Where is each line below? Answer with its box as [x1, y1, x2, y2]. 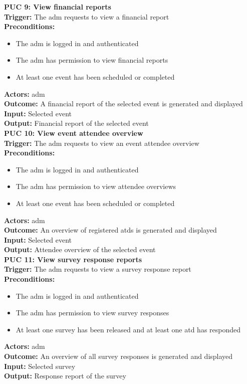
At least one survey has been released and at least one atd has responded [16, 324, 241, 334]
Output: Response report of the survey [4, 370, 126, 381]
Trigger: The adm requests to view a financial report [4, 11, 169, 22]
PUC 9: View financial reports [4, 2, 111, 12]
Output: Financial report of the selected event [4, 118, 149, 128]
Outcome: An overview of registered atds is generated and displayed [4, 225, 217, 235]
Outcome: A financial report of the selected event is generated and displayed [4, 98, 243, 109]
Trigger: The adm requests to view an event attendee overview [4, 137, 199, 148]
